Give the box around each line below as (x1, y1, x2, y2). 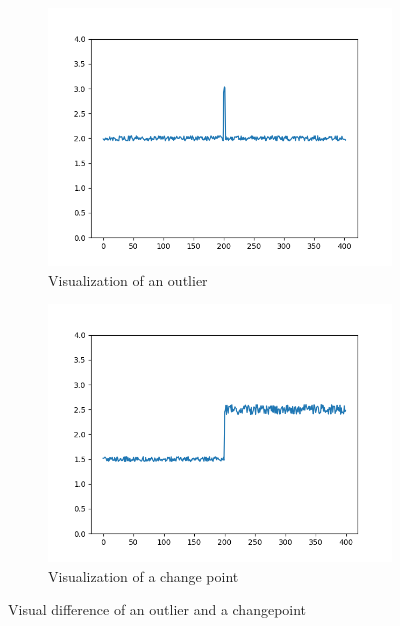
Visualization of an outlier (48, 269, 208, 290)
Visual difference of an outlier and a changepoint (8, 599, 307, 620)
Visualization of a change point (48, 565, 239, 586)
